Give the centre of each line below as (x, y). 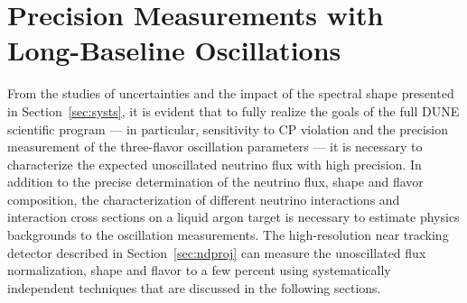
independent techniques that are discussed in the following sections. (194, 287)
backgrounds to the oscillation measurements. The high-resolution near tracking (228, 235)
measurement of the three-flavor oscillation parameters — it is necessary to (215, 147)
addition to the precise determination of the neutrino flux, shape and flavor (215, 182)
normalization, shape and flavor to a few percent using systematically (199, 270)
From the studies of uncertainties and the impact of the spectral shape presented (231, 93)
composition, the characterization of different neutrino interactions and (204, 199)
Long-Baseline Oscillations (174, 50)
